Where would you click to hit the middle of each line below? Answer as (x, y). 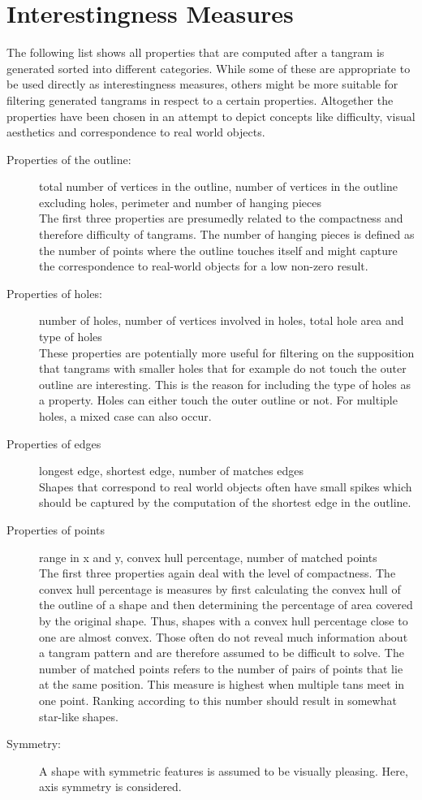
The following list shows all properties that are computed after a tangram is (196, 52)
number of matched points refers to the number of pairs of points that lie (221, 668)
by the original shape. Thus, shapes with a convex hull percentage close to (224, 620)
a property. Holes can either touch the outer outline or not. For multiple (218, 400)
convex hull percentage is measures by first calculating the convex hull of (220, 588)
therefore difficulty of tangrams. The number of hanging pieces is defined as (227, 234)
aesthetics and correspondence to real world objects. (136, 132)
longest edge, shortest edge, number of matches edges (171, 471)
